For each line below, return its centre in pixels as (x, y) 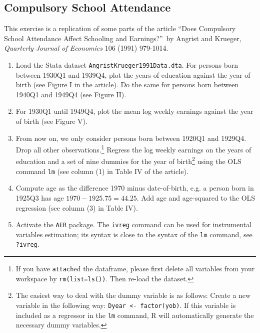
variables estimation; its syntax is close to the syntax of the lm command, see (134, 234)
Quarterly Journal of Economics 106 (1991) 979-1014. (86, 48)
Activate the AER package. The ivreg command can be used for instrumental (134, 224)
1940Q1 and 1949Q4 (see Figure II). (71, 94)
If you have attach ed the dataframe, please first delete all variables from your (135, 269)
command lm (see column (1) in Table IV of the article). (102, 171)
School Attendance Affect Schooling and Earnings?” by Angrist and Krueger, (123, 38)
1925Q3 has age (40, 197)
